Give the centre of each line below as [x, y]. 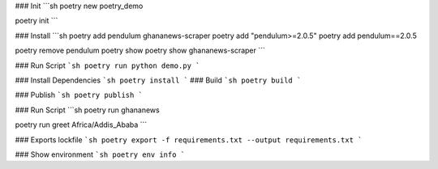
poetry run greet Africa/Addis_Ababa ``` [81, 125]
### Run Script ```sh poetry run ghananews [87, 110]
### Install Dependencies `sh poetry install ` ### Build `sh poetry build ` [158, 80]
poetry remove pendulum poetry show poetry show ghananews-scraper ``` [140, 51]
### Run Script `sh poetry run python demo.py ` [107, 65]
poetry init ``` [36, 21]
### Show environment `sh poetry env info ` [100, 154]
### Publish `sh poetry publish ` [79, 95]
